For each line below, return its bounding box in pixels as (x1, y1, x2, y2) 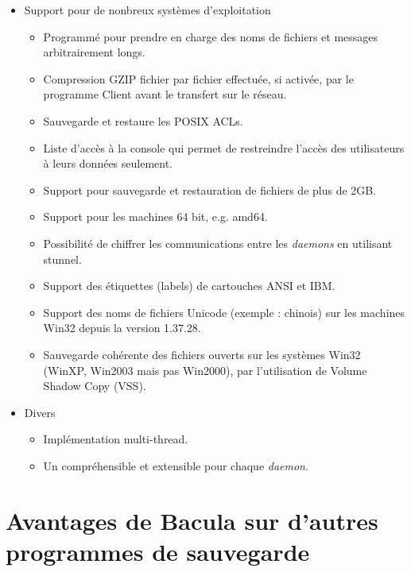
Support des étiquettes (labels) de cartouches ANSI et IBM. (43, 277, 335, 294)
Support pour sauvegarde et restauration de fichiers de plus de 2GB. (43, 181, 377, 198)
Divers (24, 404, 56, 420)
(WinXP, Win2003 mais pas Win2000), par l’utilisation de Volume (43, 361, 367, 378)
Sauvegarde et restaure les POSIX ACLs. (43, 112, 243, 129)
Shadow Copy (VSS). (43, 377, 146, 394)
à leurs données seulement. (43, 155, 173, 172)
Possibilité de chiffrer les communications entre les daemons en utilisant (43, 234, 393, 251)
